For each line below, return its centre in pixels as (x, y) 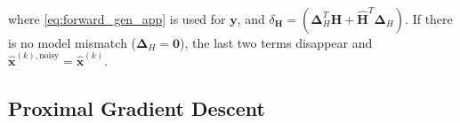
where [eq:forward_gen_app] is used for (117, 18)
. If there (429, 18)
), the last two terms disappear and (276, 42)
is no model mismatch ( (73, 42)
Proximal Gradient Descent (137, 108)
